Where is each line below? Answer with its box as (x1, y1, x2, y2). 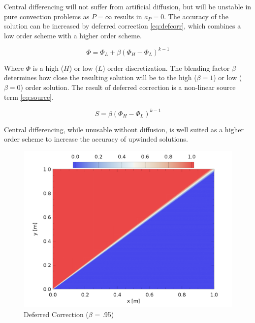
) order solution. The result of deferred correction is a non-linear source (20, 82, 236, 92)
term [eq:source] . (4, 91, 54, 102)
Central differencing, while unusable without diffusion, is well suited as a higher (4, 124, 244, 134)
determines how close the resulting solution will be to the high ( (4, 72, 197, 83)
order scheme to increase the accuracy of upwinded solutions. (4, 134, 188, 144)
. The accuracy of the (164, 11, 228, 21)
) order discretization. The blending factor (102, 62, 230, 73)
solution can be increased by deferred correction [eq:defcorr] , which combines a (4, 21, 241, 31)
